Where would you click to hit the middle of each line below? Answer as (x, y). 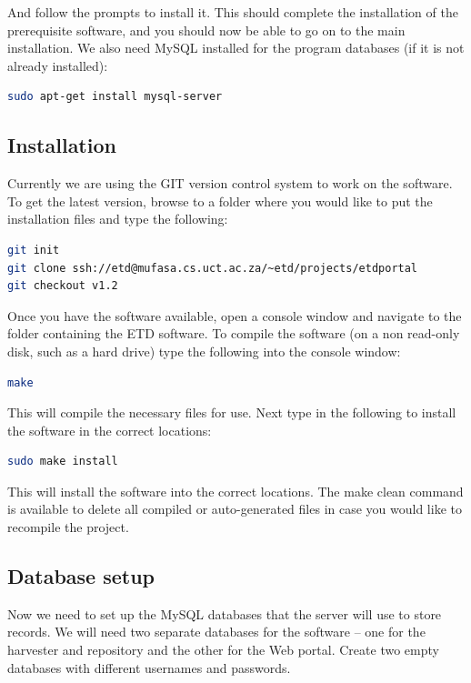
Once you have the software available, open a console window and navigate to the (235, 315)
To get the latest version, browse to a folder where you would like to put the (220, 201)
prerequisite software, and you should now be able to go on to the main (206, 30)
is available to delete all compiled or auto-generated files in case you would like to (235, 509)
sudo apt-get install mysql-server (115, 97)
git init (34, 250)
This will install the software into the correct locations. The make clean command (235, 491)
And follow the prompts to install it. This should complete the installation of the (233, 12)
